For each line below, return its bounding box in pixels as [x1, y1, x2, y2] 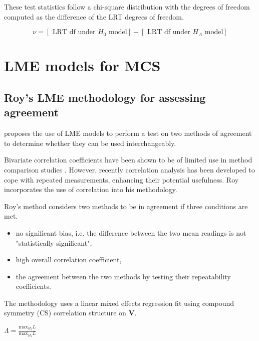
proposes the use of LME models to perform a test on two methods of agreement [4, 128, 252, 138]
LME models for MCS [4, 55, 161, 76]
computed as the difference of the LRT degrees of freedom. [4, 11, 184, 22]
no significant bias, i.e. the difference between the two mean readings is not [16, 227, 246, 238]
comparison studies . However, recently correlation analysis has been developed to [4, 164, 255, 175]
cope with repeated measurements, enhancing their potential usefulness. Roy [4, 174, 239, 185]
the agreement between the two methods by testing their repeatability [16, 271, 231, 281]
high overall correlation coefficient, [16, 254, 122, 265]
